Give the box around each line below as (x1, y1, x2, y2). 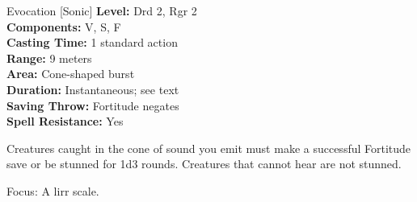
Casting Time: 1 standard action (6, 34, 178, 51)
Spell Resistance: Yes (6, 113, 124, 130)
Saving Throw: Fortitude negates (6, 97, 179, 113)
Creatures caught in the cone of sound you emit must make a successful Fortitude (6, 139, 411, 156)
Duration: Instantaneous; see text (6, 80, 179, 97)
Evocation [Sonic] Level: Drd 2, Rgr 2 (6, 2, 197, 19)
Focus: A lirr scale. (6, 182, 99, 199)
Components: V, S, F (6, 18, 121, 35)
